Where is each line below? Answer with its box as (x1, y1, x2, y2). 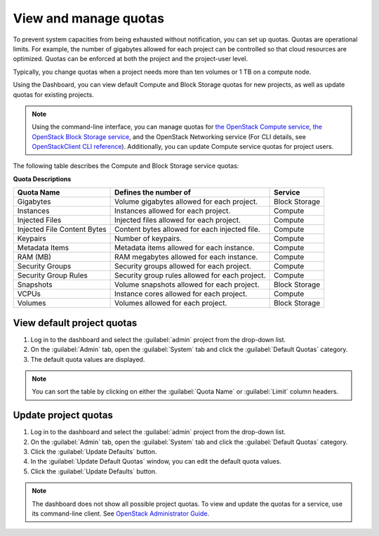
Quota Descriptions (13, 174, 72, 183)
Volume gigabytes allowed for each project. (114, 197, 258, 207)
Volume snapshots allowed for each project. (114, 280, 260, 289)
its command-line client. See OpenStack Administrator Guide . (32, 509, 210, 518)
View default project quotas (13, 317, 138, 329)
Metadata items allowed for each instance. (114, 243, 255, 253)
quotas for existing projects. (13, 90, 94, 98)
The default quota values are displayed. (30, 355, 145, 363)
